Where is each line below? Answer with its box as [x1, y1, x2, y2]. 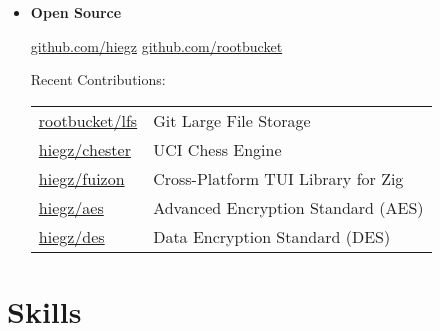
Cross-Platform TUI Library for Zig [153, 166, 404, 190]
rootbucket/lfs [38, 108, 138, 132]
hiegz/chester [38, 137, 131, 161]
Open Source [30, 2, 122, 22]
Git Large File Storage [153, 108, 311, 132]
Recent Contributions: [30, 69, 166, 90]
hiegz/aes [38, 195, 104, 219]
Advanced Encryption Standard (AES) [153, 195, 424, 219]
